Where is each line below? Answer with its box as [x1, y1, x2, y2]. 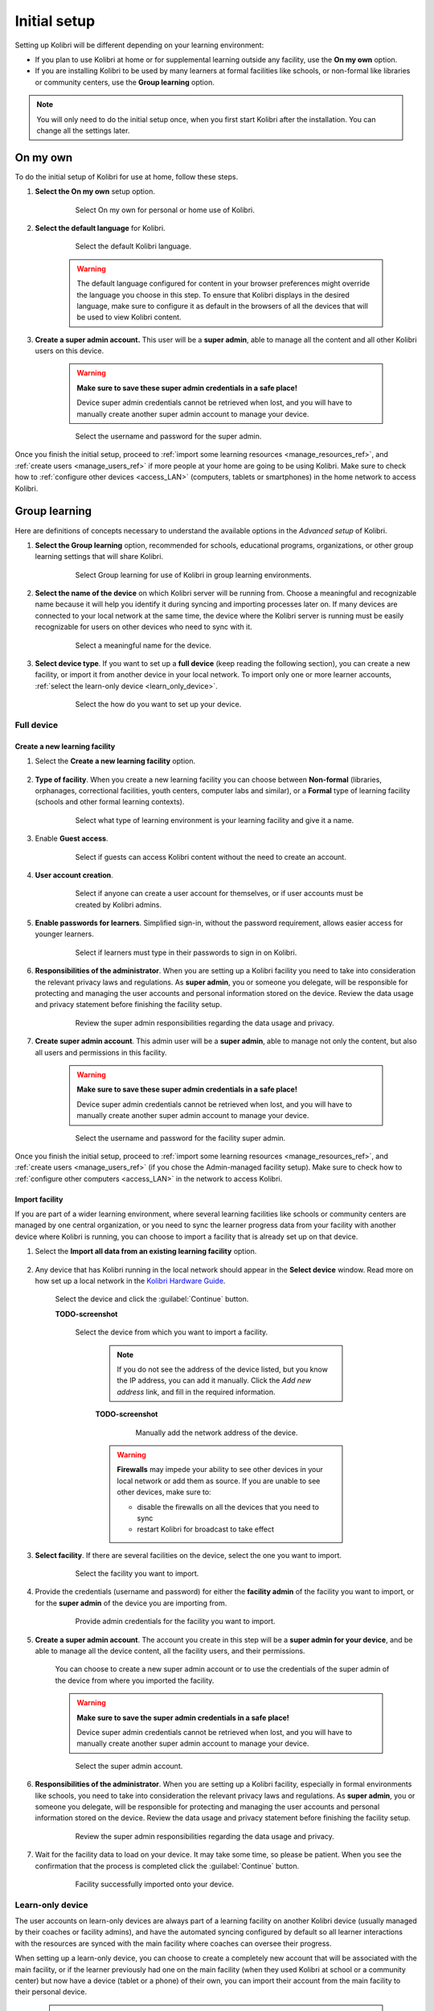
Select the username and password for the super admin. [75, 431, 262, 442]
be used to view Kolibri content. [76, 312, 182, 322]
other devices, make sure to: [117, 1487, 212, 1497]
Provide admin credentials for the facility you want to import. [75, 1617, 276, 1626]
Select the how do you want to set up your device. [75, 700, 242, 709]
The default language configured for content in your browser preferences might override [76, 278, 371, 289]
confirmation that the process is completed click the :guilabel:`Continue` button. [35, 1861, 300, 1870]
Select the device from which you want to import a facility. [75, 1327, 268, 1337]
